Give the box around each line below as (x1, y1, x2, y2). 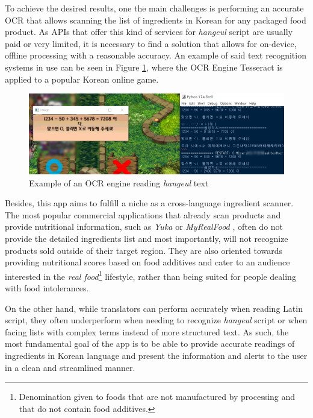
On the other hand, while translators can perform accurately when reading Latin (5, 302, 303, 314)
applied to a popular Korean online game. (5, 72, 159, 85)
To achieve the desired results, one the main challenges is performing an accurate (5, 2, 304, 14)
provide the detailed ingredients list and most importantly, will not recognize (5, 232, 288, 244)
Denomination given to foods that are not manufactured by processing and (19, 390, 296, 403)
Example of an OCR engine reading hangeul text (29, 176, 209, 189)
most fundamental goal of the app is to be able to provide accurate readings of (5, 337, 295, 350)
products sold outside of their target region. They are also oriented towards (5, 244, 283, 256)
